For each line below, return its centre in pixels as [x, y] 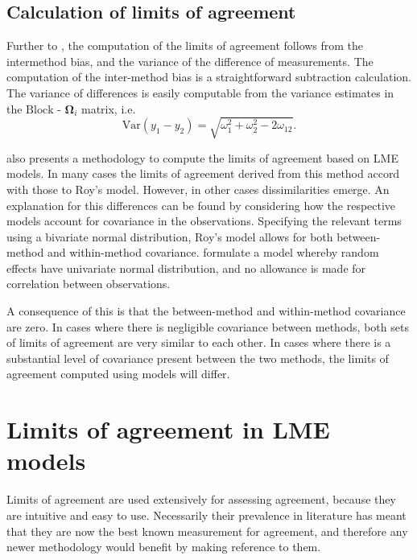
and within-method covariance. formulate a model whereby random [213, 252]
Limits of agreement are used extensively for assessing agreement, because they [201, 499]
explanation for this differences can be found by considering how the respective [201, 205]
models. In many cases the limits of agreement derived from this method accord [203, 173]
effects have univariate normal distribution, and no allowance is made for [186, 268]
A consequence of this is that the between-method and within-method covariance [206, 311]
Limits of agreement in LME [168, 429]
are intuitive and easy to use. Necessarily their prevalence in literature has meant [206, 515]
